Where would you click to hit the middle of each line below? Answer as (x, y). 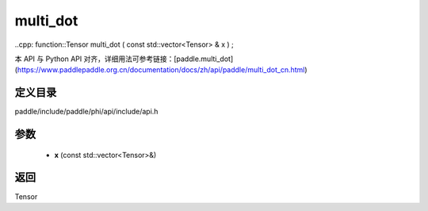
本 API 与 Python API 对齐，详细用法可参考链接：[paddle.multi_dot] (124, 59)
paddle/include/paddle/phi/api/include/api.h (86, 112)
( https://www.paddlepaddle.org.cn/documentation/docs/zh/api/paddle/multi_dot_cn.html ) (161, 70)
